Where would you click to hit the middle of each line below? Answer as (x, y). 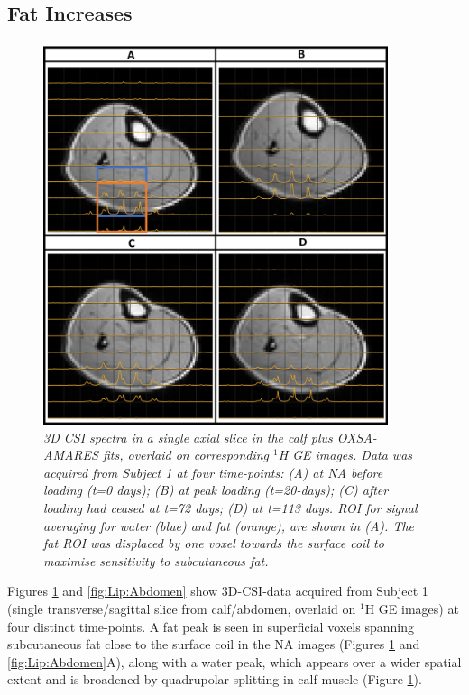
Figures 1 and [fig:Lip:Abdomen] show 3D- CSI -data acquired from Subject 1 (218, 591)
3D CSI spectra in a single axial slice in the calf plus (188, 437)
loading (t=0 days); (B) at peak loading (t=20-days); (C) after (216, 490)
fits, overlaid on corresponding (186, 455)
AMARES (71, 455)
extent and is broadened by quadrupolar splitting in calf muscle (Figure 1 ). (215, 679)
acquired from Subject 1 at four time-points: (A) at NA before (213, 472)
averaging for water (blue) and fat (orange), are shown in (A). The (229, 525)
